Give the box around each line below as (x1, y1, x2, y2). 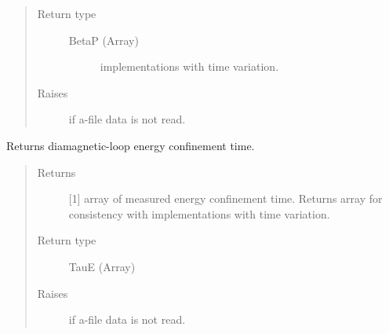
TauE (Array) (68, 258, 136, 274)
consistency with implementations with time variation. (68, 205, 330, 222)
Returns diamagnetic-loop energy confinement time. (6, 137, 255, 153)
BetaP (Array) (68, 31, 139, 48)
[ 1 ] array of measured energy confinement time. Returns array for (68, 190, 383, 207)
